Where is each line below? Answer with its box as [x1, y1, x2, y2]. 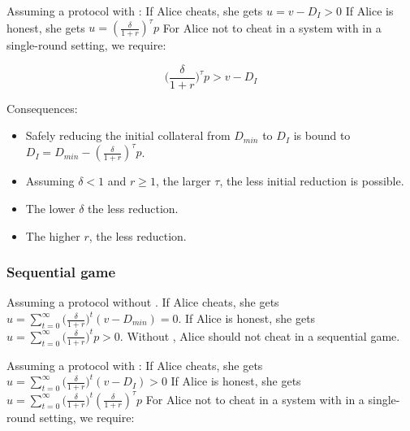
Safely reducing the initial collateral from [25, 127, 231, 144]
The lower [25, 200, 76, 217]
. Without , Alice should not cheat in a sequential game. [119, 327, 400, 344]
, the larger [155, 172, 211, 189]
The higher [25, 227, 80, 244]
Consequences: [6, 99, 78, 116]
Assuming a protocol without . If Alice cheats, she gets [6, 294, 279, 311]
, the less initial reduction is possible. [219, 172, 404, 189]
